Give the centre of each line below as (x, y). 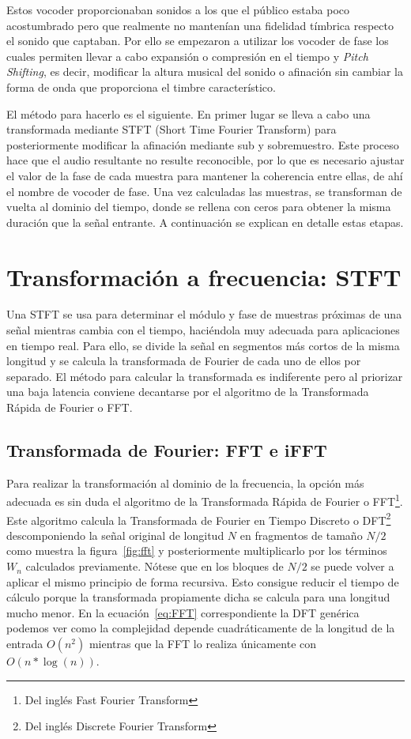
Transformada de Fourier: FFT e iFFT (167, 449)
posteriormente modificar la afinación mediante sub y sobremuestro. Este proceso (203, 144)
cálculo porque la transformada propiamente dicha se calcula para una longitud (198, 597)
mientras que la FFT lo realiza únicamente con (203, 644)
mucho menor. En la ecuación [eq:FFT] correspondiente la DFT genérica (183, 612)
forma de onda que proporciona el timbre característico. (141, 87)
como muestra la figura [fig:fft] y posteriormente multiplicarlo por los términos (197, 550)
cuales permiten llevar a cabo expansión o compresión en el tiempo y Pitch (187, 56)
